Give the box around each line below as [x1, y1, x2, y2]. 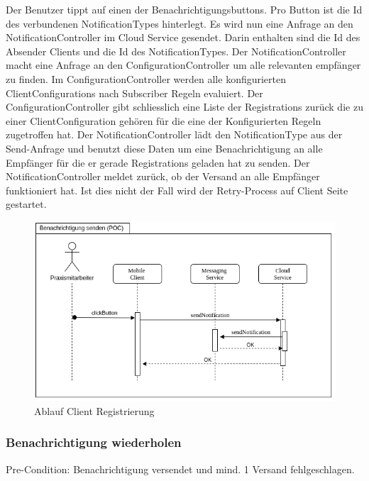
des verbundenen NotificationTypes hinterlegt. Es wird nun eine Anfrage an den [6, 16, 353, 31]
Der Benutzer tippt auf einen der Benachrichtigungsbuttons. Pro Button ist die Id [6, 2, 363, 16]
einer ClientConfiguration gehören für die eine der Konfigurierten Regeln [6, 113, 321, 128]
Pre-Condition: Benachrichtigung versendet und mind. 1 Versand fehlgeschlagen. [6, 461, 355, 476]
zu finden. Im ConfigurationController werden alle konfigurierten [6, 71, 287, 86]
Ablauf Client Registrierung [34, 403, 155, 418]
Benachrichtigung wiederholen [6, 433, 182, 451]
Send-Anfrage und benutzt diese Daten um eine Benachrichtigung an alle [6, 140, 323, 155]
